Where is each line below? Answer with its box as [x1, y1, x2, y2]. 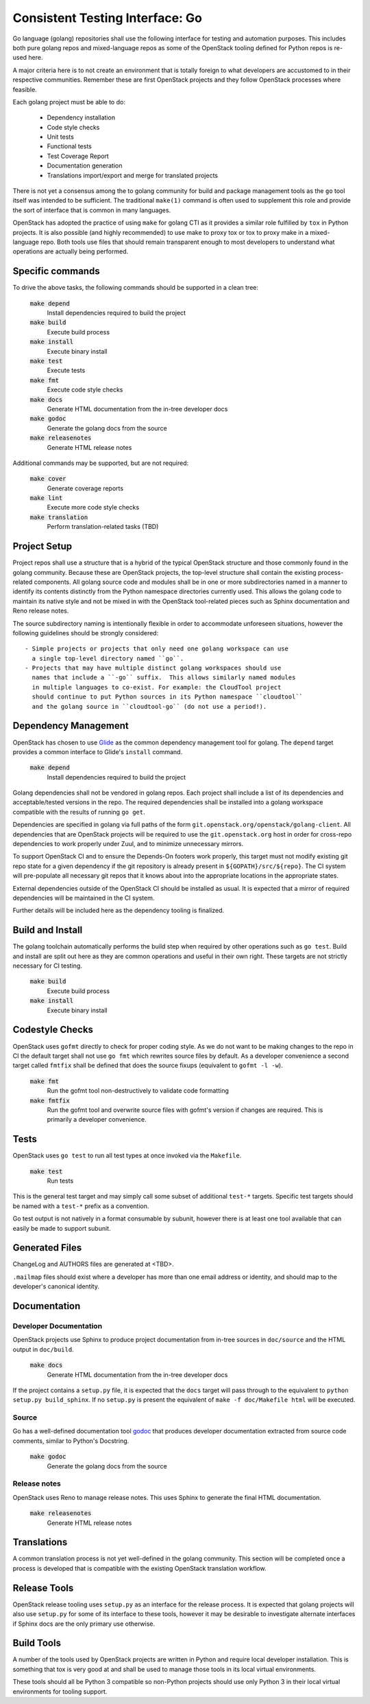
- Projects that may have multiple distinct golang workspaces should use [25, 664, 282, 672]
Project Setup [12, 541, 73, 552]
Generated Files [12, 1242, 82, 1253]
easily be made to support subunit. [12, 1224, 111, 1232]
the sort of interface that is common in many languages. [12, 206, 171, 214]
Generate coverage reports [47, 484, 123, 492]
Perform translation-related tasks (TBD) [47, 523, 159, 531]
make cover [29, 475, 66, 483]
